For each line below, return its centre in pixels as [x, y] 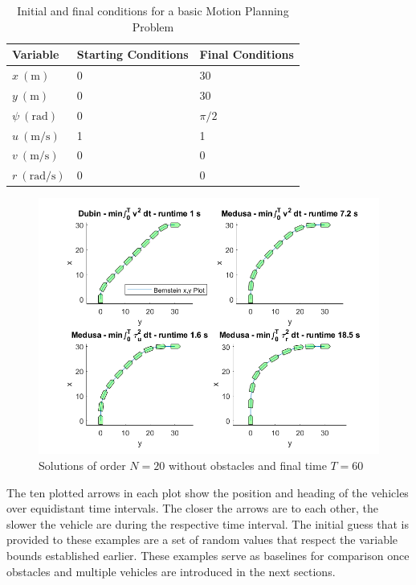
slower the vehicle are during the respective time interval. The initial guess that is [208, 523]
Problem [153, 26]
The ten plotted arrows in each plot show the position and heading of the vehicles [208, 492]
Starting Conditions [133, 54]
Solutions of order [82, 465]
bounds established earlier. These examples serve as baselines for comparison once [208, 555]
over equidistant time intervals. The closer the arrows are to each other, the [192, 508]
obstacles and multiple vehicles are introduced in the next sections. [171, 571]
